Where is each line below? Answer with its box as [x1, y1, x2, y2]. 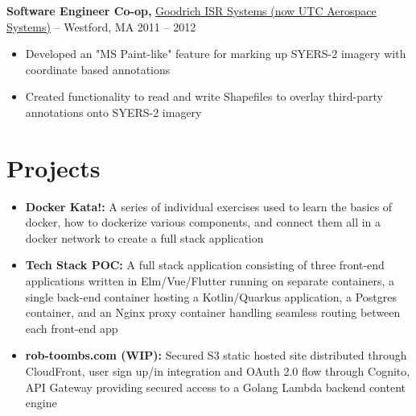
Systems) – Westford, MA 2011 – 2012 [6, 18, 196, 35]
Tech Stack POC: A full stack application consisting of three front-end [25, 256, 385, 273]
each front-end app [25, 319, 118, 336]
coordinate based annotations [25, 60, 171, 77]
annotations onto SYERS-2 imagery [25, 103, 202, 120]
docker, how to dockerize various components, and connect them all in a [25, 214, 381, 231]
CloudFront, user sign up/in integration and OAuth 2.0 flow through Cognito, [25, 363, 410, 380]
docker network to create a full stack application [25, 229, 264, 246]
